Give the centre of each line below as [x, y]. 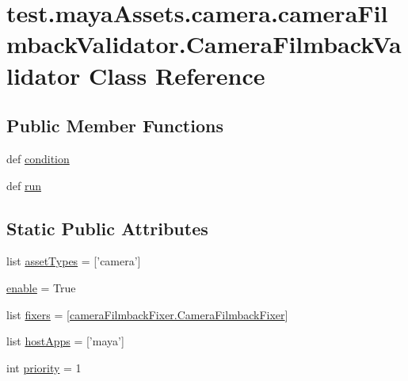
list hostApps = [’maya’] [65, 341]
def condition [38, 158]
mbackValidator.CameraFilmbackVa [204, 44]
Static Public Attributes [107, 228]
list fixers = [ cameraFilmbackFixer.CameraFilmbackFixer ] [147, 314]
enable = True [41, 287]
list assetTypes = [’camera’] [74, 261]
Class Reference [177, 75]
